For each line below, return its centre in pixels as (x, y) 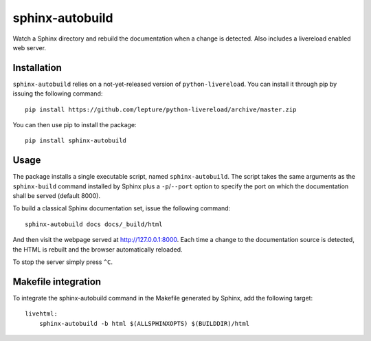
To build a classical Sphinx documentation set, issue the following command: (122, 208)
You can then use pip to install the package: (75, 125)
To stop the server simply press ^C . (63, 262)
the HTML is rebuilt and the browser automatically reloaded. (98, 249)
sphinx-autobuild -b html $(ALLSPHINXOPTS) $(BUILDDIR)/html (144, 323)
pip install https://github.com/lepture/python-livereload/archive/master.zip (161, 109)
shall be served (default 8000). (57, 196)
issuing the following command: (58, 93)
